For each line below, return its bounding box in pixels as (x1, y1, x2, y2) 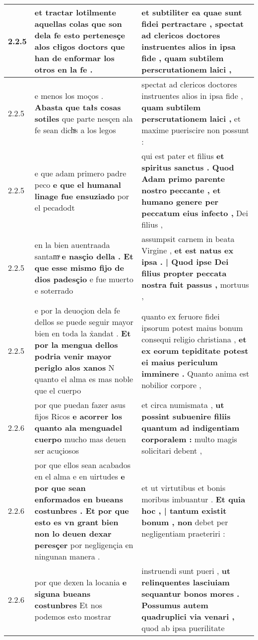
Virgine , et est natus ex (141, 244, 234, 256)
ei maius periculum (141, 356, 218, 368)
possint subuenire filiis (141, 410, 231, 422)
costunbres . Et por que (34, 505, 129, 516)
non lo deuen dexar (34, 528, 112, 539)
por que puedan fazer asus (34, 399, 126, 410)
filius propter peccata (141, 267, 227, 279)
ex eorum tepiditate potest (141, 344, 249, 356)
